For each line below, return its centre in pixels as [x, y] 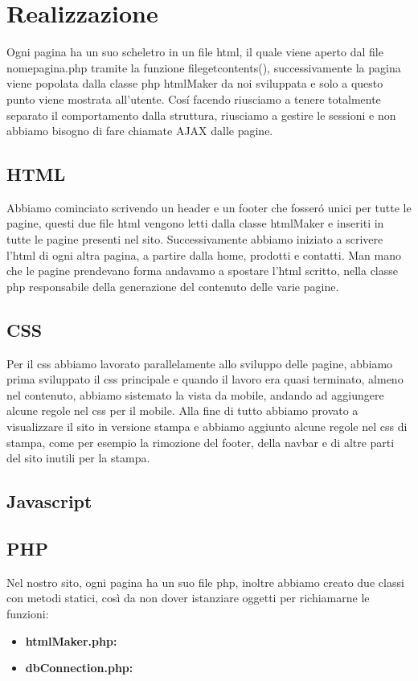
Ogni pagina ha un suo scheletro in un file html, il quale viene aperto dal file [195, 52]
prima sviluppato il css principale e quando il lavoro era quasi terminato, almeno [205, 379]
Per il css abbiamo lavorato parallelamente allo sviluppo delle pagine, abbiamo [200, 363]
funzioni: [28, 613]
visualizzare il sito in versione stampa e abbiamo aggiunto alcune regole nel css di [207, 427]
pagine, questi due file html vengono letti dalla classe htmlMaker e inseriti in [195, 223]
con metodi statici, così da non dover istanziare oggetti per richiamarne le [188, 598]
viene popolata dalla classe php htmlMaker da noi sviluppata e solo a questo [195, 83]
